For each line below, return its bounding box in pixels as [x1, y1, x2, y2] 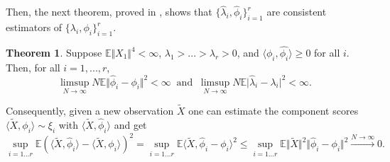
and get [114, 117, 147, 132]
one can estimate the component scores [188, 103, 359, 118]
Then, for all [6, 59, 60, 74]
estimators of [6, 20, 63, 35]
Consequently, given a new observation [6, 103, 174, 118]
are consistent [266, 4, 327, 19]
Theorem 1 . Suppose [6, 45, 102, 60]
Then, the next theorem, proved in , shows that [6, 4, 212, 19]
